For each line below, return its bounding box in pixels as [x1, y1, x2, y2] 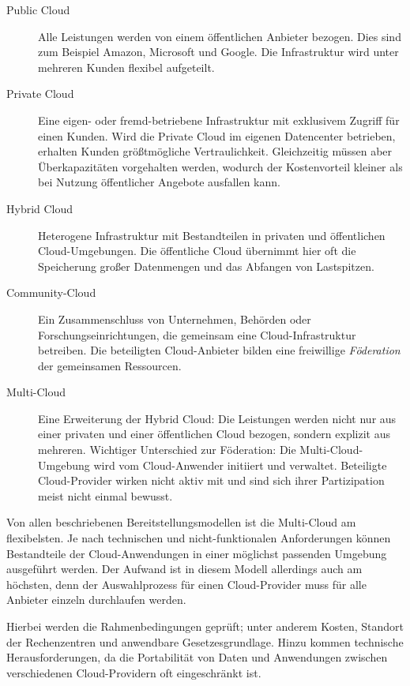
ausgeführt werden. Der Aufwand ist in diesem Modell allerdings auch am [6, 560, 363, 577]
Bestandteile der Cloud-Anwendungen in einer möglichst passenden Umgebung [6, 545, 387, 561]
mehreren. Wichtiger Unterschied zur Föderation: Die [38, 441, 296, 458]
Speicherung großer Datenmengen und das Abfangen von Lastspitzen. [38, 257, 374, 274]
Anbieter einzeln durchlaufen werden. [6, 591, 186, 608]
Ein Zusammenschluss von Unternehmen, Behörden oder [38, 310, 311, 327]
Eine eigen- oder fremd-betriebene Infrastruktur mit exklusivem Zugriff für [38, 111, 400, 128]
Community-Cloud [6, 284, 96, 301]
